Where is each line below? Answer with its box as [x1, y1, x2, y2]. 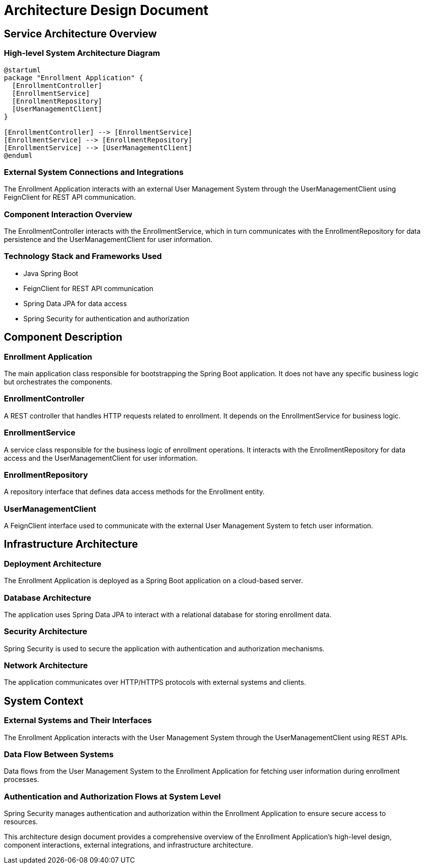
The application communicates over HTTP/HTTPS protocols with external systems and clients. [4, 678, 306, 687]
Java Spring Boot [23, 269, 78, 278]
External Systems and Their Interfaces [4, 715, 152, 726]
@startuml [4, 66, 41, 74]
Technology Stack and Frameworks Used [4, 251, 162, 261]
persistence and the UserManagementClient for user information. [4, 235, 213, 244]
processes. [4, 775, 39, 784]
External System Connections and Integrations [4, 167, 184, 177]
